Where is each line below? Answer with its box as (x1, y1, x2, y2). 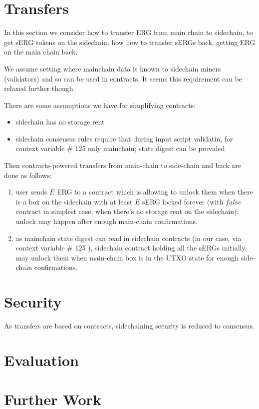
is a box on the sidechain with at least (15, 196, 133, 206)
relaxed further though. (4, 83, 75, 93)
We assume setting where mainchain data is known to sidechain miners (4, 63, 221, 73)
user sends (15, 186, 47, 197)
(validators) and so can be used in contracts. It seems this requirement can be (4, 73, 243, 83)
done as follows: (4, 169, 52, 180)
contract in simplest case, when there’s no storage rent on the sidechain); (15, 206, 239, 216)
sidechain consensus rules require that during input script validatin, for (15, 133, 233, 143)
